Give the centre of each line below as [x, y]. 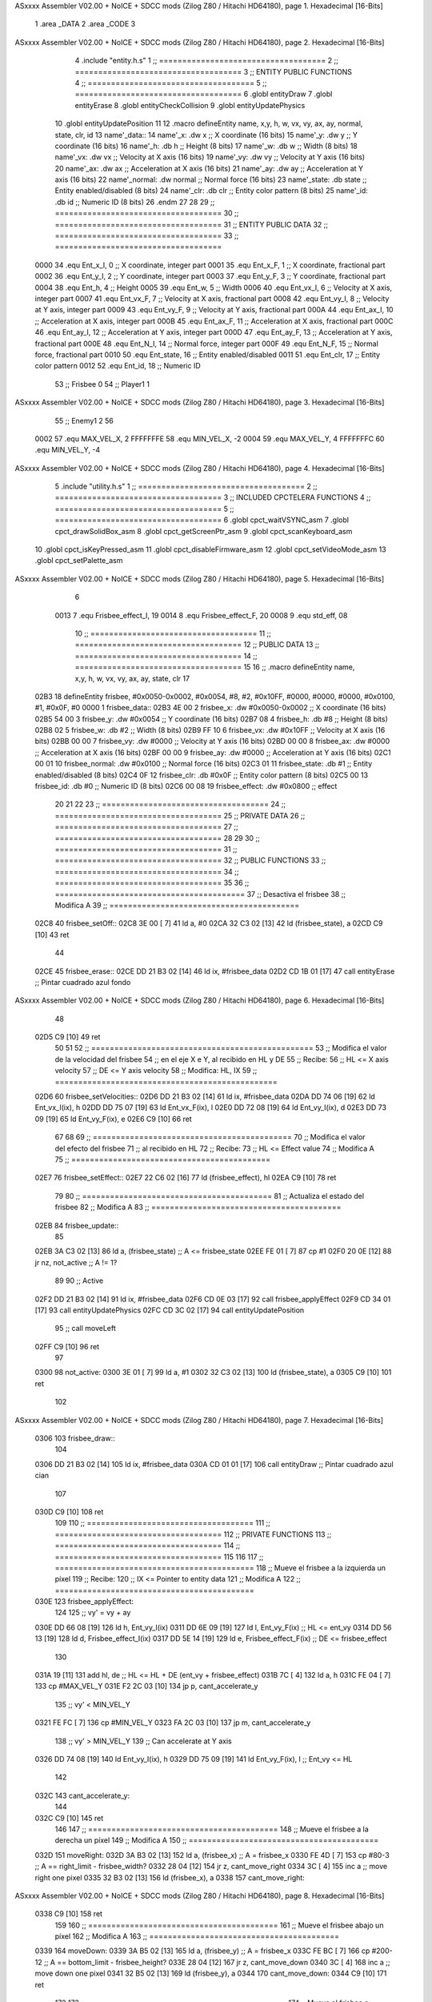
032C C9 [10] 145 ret [69, 1818]
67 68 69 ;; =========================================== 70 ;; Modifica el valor [210, 1137]
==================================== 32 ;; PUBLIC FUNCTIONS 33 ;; [190, 860]
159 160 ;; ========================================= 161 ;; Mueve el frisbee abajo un [219, 1925]
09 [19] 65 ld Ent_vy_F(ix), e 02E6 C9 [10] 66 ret [113, 1119]
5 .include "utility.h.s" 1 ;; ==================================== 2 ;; [186, 486]
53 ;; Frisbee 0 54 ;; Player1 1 [102, 384]
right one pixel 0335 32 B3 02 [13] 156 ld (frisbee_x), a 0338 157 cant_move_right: [170, 1877]
